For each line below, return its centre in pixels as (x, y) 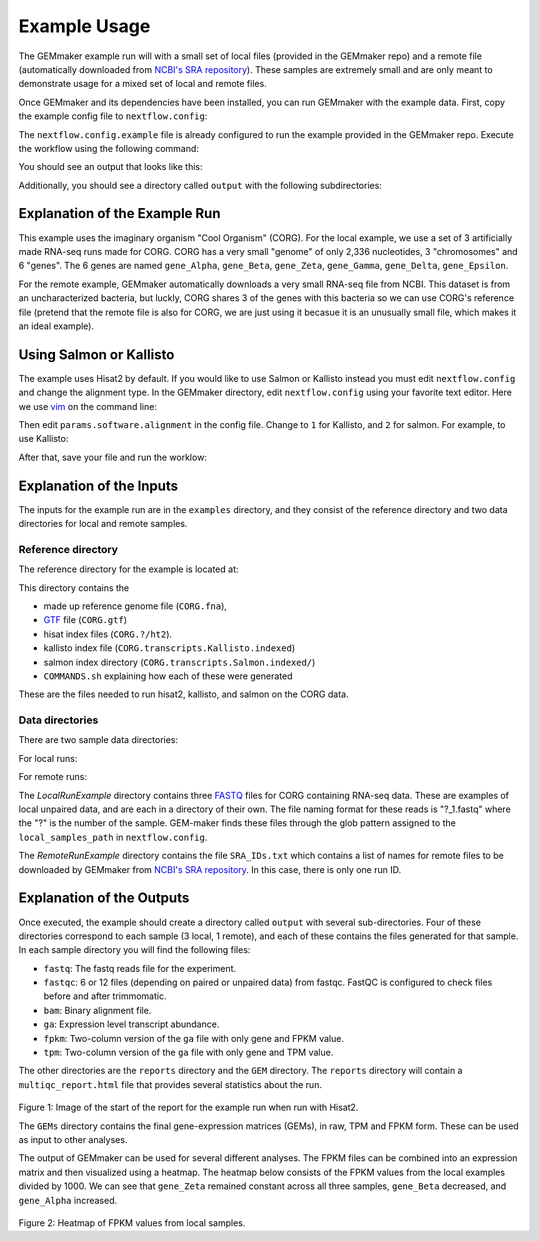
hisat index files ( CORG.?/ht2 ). (108, 634)
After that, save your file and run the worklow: (112, 457)
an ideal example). (56, 326)
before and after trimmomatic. (105, 996)
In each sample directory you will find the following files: (134, 950)
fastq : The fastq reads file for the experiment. (140, 968)
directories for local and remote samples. (103, 524)
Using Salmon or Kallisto (96, 354)
